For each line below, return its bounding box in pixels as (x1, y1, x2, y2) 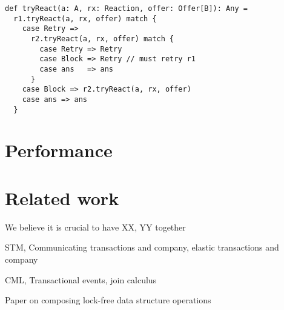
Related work (5, 185, 119, 210)
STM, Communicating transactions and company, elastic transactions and (5, 241, 279, 254)
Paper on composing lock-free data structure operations (5, 294, 211, 306)
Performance (5, 138, 113, 163)
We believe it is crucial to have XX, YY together (5, 220, 186, 233)
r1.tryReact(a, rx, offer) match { (13, 14, 157, 23)
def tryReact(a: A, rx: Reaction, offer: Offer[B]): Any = (5, 4, 248, 13)
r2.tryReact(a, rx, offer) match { (30, 34, 174, 43)
